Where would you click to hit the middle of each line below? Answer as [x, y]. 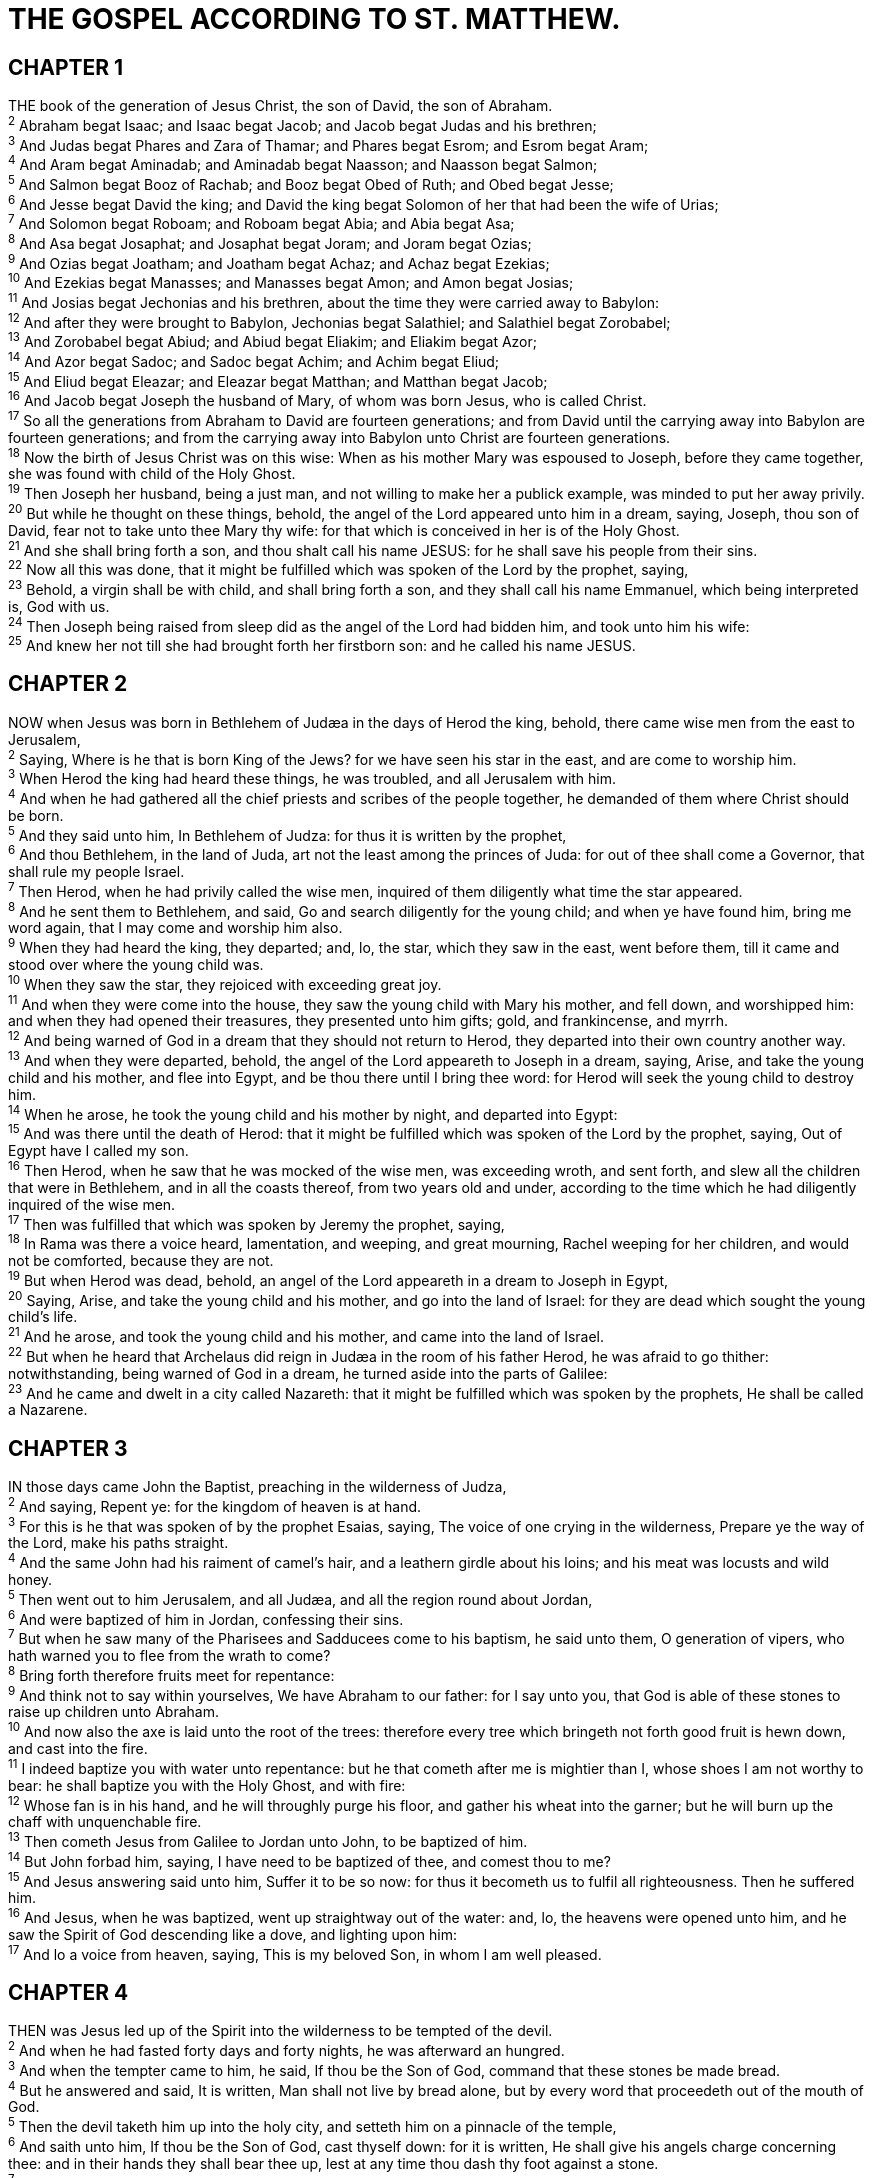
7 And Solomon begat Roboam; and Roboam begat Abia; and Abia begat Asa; [261, 222]
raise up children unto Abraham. [113, 1712]
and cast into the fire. [78, 1748]
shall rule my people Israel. [96, 872]
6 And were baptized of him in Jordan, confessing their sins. [206, 1617]
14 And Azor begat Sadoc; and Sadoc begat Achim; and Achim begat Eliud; [254, 360]
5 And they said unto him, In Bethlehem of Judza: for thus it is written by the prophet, [287, 833]
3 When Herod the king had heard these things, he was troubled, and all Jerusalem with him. [312, 777]
